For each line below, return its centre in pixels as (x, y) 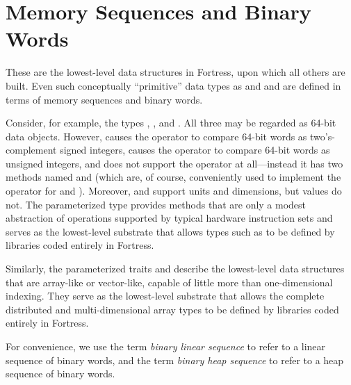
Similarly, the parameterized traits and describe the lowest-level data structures (175, 269)
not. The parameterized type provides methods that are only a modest (156, 204)
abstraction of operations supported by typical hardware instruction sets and (169, 218)
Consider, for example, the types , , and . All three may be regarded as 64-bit (171, 123)
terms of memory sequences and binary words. (104, 99)
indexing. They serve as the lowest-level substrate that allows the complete (165, 296)
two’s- (323, 136)
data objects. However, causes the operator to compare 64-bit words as (156, 136)
